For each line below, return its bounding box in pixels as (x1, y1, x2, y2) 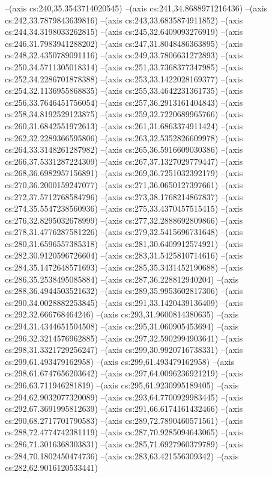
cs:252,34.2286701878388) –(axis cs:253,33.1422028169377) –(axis (5, 72, 243, 85)
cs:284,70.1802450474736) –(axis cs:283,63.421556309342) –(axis (5, 449, 239, 462)
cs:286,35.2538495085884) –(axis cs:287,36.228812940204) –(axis (5, 272, 239, 285)
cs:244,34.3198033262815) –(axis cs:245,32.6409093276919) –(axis (5, 25, 243, 38)
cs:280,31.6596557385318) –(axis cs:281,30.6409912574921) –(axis (5, 237, 243, 250)
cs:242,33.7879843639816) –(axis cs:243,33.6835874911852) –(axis (5, 13, 243, 26)
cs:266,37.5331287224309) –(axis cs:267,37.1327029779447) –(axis (5, 155, 243, 167)
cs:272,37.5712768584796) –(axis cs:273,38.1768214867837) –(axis (5, 190, 243, 203)
